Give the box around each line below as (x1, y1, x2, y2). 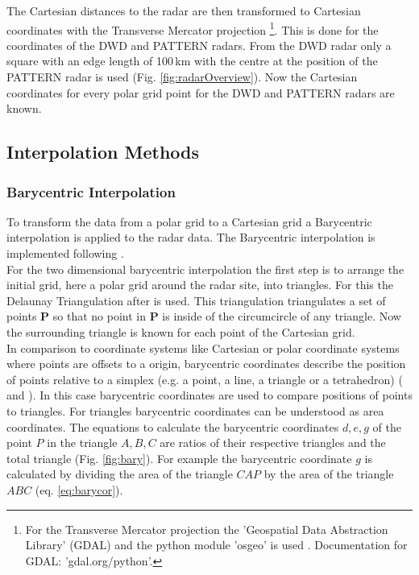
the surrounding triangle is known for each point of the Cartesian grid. (6, 323, 355, 340)
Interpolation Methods (6, 139, 200, 164)
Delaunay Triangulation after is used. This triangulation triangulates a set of (6, 292, 386, 308)
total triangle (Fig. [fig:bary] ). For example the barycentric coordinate (6, 449, 352, 466)
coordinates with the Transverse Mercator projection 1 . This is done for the (6, 19, 379, 38)
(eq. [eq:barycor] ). (35, 481, 123, 498)
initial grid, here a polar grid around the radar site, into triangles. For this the (6, 276, 393, 293)
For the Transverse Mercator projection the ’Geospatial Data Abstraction (25, 520, 388, 537)
